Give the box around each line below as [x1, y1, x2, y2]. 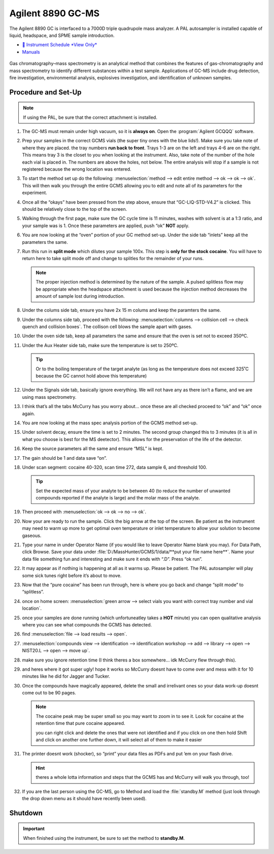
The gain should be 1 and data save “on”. [22, 455, 108, 461]
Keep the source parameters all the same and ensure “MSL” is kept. [22, 446, 163, 452]
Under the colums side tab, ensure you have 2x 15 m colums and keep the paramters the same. [22, 307, 221, 313]
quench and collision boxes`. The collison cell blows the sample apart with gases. [22, 324, 192, 330]
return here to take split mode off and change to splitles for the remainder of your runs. [22, 256, 204, 262]
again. [22, 410, 36, 417]
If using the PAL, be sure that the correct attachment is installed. [23, 114, 157, 120]
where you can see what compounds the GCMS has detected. [22, 621, 152, 627]
